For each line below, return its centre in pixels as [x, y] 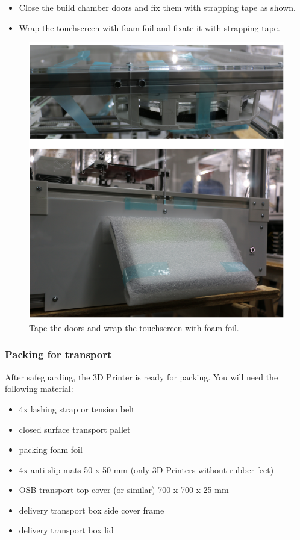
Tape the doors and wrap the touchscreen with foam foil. [134, 327]
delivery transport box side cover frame [92, 510]
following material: [39, 389]
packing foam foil [51, 449]
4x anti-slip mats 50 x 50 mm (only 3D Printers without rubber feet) [146, 469]
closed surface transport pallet [75, 429]
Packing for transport [58, 354]
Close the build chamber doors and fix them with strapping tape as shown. [157, 7]
